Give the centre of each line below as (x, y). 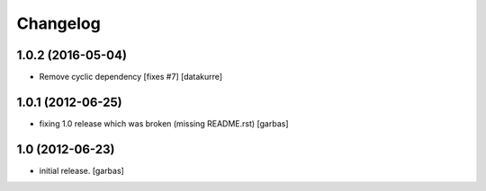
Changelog (58, 23)
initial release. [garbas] (82, 170)
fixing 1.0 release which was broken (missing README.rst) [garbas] (164, 123)
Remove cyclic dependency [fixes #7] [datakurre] (131, 77)
